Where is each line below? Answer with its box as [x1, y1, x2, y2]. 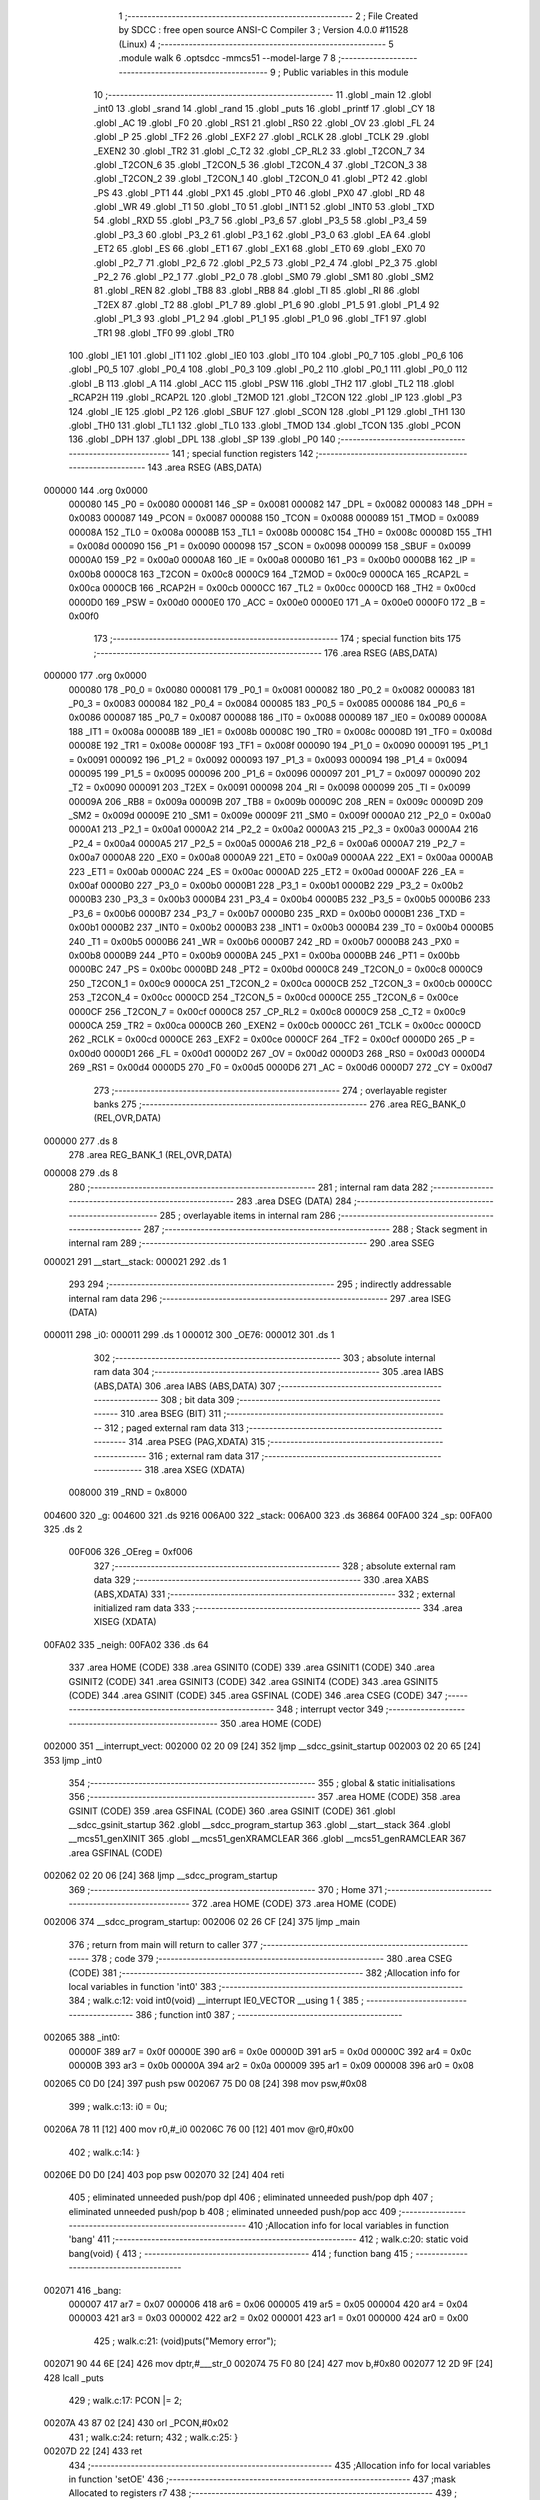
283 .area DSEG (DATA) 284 [235, 1195, 352, 1207]
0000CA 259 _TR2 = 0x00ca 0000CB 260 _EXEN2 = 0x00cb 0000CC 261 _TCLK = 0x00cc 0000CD [68, 1019, 482, 1031]
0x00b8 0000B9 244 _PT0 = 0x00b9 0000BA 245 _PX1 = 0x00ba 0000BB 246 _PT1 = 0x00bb [68, 950, 460, 961]
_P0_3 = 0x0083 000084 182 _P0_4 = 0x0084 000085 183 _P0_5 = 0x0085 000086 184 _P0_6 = [68, 697, 467, 709]
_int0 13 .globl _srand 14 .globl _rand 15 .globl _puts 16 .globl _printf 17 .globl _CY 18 [93, 103, 435, 115]
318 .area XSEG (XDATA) [144, 1463, 245, 1475]
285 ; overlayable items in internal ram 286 [159, 1209, 336, 1221]
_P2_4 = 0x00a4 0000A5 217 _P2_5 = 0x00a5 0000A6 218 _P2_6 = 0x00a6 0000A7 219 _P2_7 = [68, 837, 466, 849]
